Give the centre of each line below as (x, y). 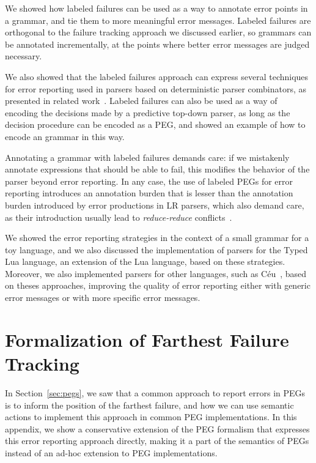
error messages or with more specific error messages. (103, 298)
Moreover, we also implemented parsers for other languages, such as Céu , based (156, 273)
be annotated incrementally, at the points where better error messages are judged (157, 44)
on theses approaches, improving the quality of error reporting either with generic (158, 285)
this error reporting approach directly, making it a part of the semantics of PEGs (157, 441)
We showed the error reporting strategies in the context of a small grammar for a (157, 238)
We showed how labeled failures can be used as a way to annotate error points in (156, 8)
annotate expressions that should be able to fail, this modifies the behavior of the (157, 169)
